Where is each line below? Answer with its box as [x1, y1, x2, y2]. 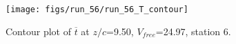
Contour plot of [6, 24, 71, 38]
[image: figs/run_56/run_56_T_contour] [6, 5, 188, 14]
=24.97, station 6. [155, 24, 231, 38]
